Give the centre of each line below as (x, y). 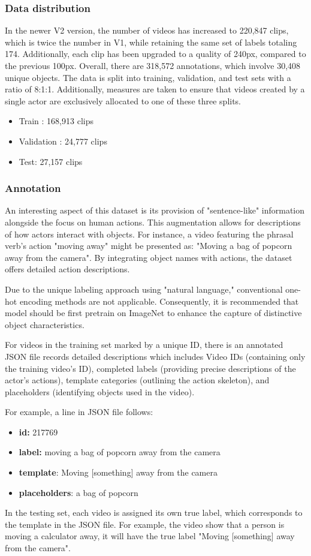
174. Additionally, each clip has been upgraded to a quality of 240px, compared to (155, 54)
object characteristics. (45, 324)
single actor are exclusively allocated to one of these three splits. (123, 100)
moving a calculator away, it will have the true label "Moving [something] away (150, 536)
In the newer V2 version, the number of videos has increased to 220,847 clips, (147, 30)
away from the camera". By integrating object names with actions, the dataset (149, 257)
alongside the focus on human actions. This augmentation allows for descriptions (153, 222)
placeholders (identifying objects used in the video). (100, 391)
